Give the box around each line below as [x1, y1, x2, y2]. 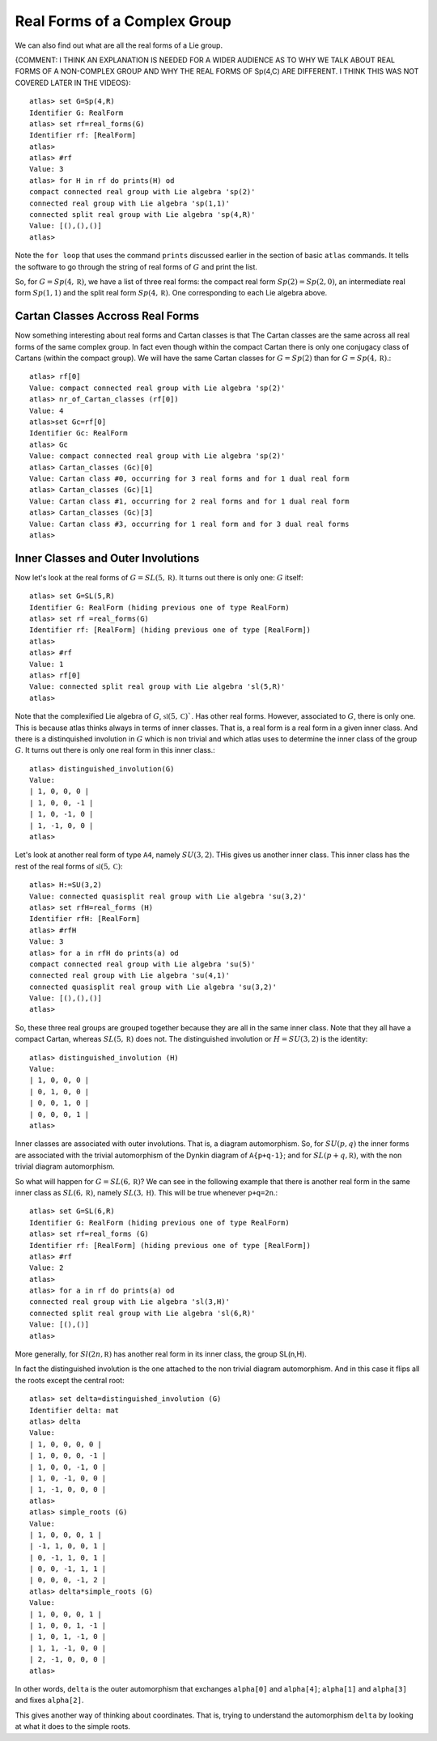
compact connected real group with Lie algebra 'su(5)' [29, 959, 256, 969]
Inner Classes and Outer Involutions [15, 551, 200, 565]
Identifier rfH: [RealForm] [29, 915, 141, 924]
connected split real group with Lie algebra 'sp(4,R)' [29, 210, 256, 219]
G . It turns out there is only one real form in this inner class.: [15, 745, 216, 755]
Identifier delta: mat [29, 1405, 120, 1415]
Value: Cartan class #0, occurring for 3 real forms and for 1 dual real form [29, 473, 350, 483]
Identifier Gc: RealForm [29, 429, 128, 438]
